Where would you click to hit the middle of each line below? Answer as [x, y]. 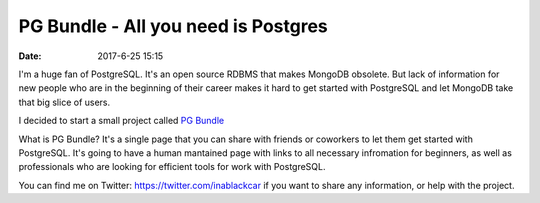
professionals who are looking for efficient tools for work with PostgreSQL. [172, 167]
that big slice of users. [64, 102]
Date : [30, 56]
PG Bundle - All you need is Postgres [173, 26]
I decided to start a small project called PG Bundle [121, 121]
